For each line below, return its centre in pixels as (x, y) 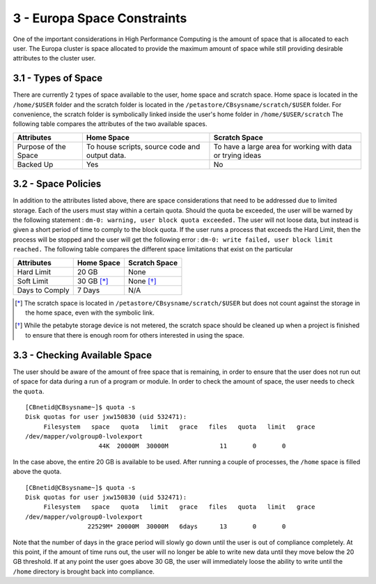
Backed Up (35, 164)
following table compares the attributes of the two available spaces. (110, 124)
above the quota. (37, 472)
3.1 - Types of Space (58, 78)
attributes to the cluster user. (54, 58)
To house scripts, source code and (143, 146)
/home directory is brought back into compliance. (84, 571)
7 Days (88, 290)
